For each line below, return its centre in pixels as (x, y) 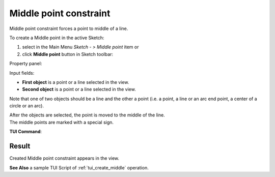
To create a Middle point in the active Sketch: (57, 38)
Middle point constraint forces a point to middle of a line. (69, 28)
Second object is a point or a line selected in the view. (79, 90)
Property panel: (26, 64)
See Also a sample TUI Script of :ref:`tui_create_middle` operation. (79, 167)
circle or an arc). (27, 106)
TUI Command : (26, 132)
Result (20, 146)
